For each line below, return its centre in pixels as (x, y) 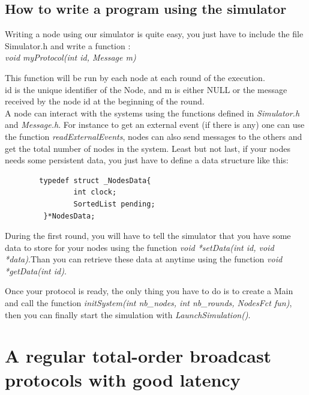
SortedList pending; (114, 204)
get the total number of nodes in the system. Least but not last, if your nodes (148, 148)
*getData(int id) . (36, 270)
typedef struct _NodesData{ (95, 180)
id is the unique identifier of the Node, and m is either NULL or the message (146, 89)
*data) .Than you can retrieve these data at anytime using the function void (144, 259)
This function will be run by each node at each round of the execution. (135, 77)
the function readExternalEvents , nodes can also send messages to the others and (154, 136)
